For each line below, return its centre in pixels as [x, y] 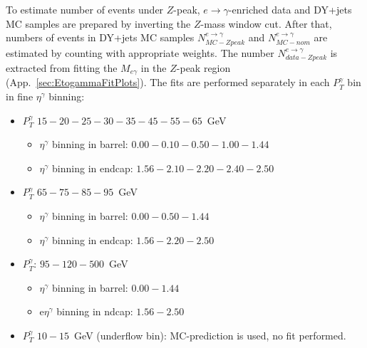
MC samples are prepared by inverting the [98, 23]
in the [154, 68]
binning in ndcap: [95, 311]
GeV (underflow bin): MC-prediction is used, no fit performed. [210, 336]
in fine [20, 96]
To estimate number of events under [85, 9]
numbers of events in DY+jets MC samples [100, 37]
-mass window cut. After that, [266, 23]
